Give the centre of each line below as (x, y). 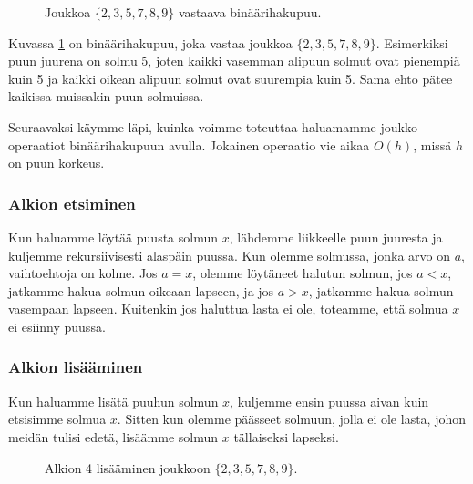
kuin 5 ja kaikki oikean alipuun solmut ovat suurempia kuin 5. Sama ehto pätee (231, 78)
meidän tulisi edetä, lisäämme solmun (113, 436)
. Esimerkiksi (412, 42)
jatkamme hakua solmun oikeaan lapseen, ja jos (141, 290)
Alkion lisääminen (76, 367)
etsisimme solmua (57, 419)
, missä (432, 144)
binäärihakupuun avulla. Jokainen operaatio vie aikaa (220, 144)
